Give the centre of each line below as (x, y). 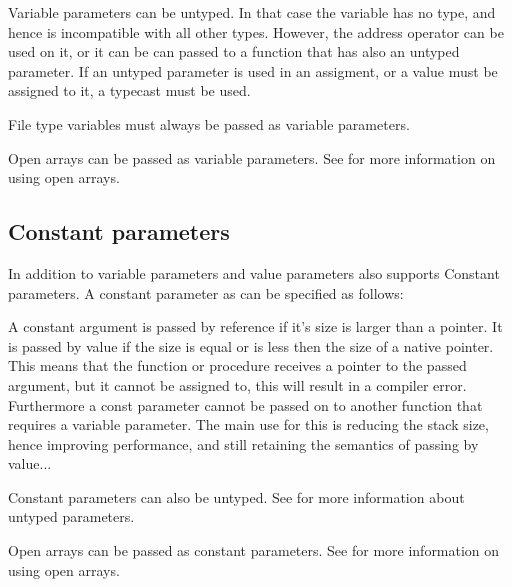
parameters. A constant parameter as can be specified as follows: (206, 292)
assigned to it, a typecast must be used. (129, 90)
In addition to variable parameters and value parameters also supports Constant (254, 272)
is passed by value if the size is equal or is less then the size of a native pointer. (251, 345)
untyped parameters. (71, 516)
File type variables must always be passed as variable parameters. (209, 123)
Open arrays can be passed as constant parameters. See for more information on (254, 550)
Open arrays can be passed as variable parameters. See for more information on (252, 157)
